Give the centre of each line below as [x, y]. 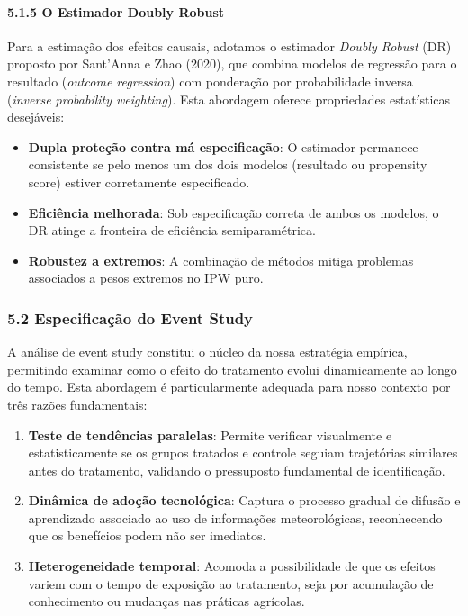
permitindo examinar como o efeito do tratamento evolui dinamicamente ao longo [232, 369]
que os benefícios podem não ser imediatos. [147, 535]
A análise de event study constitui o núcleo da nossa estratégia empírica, [207, 352]
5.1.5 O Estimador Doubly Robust [116, 11]
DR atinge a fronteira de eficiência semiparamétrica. [172, 230]
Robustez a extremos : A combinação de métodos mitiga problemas [221, 260]
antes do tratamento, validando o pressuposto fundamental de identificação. [237, 470]
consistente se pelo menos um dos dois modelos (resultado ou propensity [228, 164]
